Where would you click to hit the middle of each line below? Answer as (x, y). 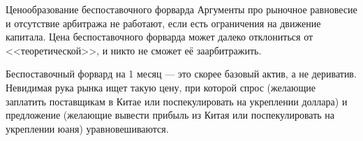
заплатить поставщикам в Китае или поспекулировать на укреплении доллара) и (177, 101)
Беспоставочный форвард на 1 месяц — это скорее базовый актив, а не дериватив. (181, 74)
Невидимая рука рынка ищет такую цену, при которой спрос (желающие (161, 87)
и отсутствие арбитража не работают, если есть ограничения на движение (163, 23)
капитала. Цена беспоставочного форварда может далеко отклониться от (160, 37)
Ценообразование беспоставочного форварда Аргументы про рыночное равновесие (181, 9)
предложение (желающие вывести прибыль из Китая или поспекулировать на (170, 115)
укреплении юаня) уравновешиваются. (87, 128)
